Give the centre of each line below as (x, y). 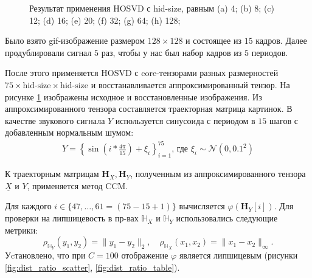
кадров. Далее (281, 40)
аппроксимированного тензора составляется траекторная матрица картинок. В (149, 109)
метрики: (22, 230)
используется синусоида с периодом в (185, 120)
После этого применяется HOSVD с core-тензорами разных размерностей (142, 73)
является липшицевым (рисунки (238, 255)
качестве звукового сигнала (55, 120)
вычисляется (202, 206)
